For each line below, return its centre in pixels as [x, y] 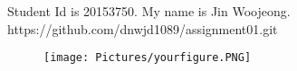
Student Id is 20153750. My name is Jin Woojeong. [149, 11]
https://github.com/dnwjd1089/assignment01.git [143, 28]
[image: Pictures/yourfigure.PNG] [148, 58]
